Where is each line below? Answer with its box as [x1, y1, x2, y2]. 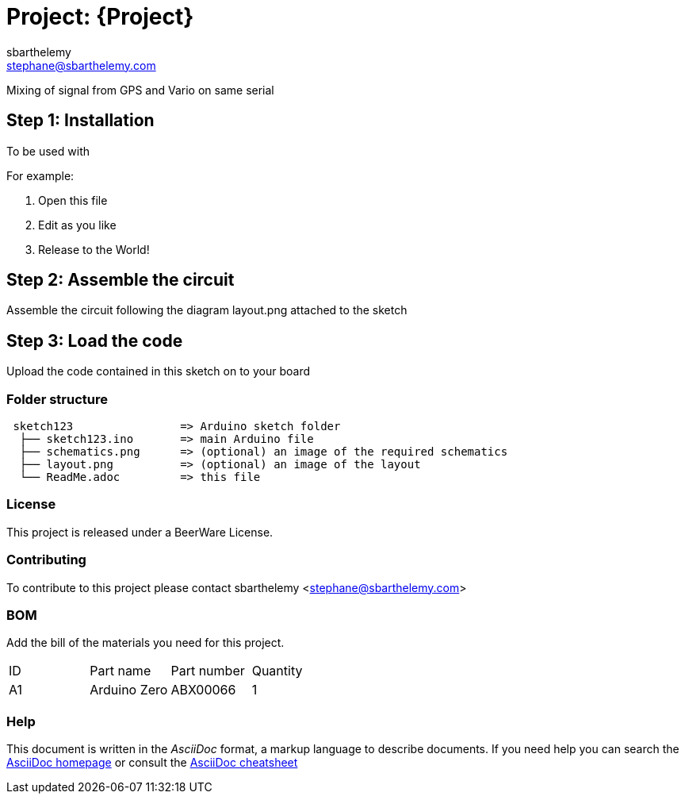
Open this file [38, 193, 108, 207]
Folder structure [6, 390, 108, 407]
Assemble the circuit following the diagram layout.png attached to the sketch [6, 303, 408, 317]
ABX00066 [170, 682, 236, 698]
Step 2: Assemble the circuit [6, 270, 235, 290]
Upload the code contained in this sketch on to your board [6, 364, 310, 379]
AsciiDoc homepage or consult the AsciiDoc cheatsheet [6, 756, 298, 770]
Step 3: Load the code [6, 330, 183, 351]
